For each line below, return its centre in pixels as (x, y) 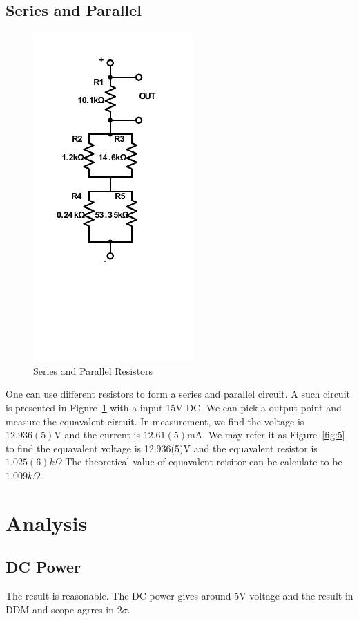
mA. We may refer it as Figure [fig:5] (266, 435)
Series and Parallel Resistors (93, 370)
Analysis (47, 522)
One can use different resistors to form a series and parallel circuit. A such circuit (178, 394)
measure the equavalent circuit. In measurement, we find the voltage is (155, 421)
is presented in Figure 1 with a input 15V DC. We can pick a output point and (174, 407)
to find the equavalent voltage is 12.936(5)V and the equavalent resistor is (162, 448)
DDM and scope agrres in (60, 609)
